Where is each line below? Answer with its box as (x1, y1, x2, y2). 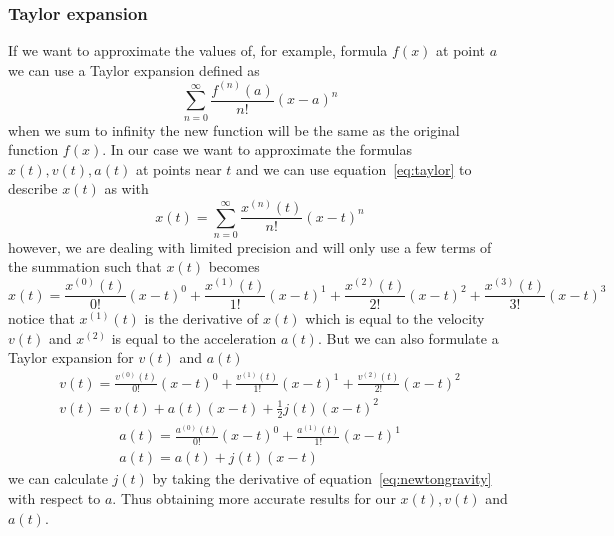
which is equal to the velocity (305, 308, 485, 329)
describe (8, 178, 58, 199)
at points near (135, 158, 222, 179)
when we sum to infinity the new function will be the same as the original (8, 119, 460, 140)
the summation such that (8, 256, 162, 277)
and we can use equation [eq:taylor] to (236, 158, 472, 179)
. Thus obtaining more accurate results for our (112, 487, 396, 508)
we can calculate (8, 468, 108, 489)
